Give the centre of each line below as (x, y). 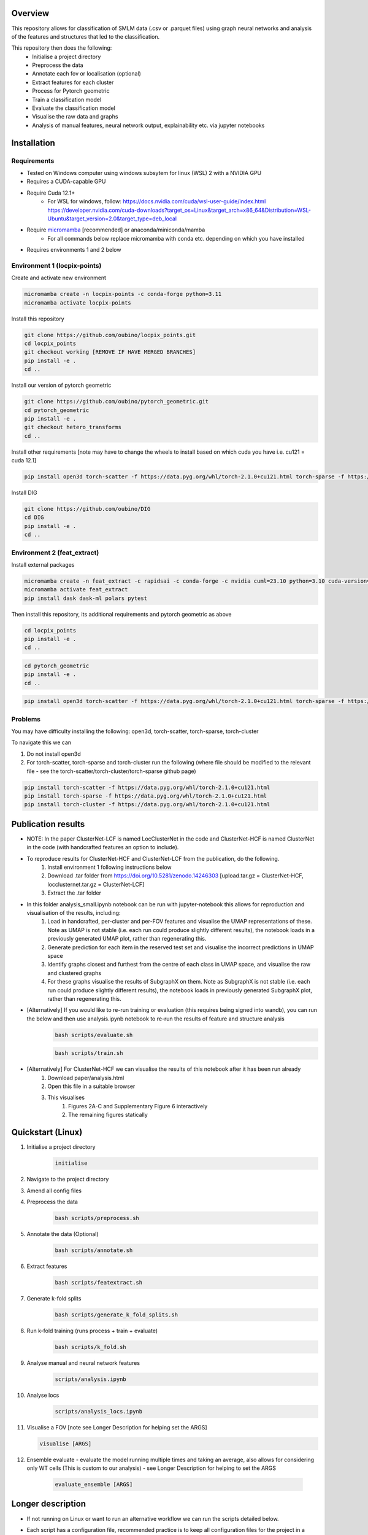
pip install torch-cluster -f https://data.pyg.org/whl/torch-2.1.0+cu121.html (147, 805)
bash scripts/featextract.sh (99, 1282)
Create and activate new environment (59, 278)
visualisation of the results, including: (74, 913)
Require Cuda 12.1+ (51, 193)
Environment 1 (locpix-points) (56, 265)
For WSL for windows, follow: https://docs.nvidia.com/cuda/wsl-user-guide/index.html (157, 201)
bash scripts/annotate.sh (94, 1250)
